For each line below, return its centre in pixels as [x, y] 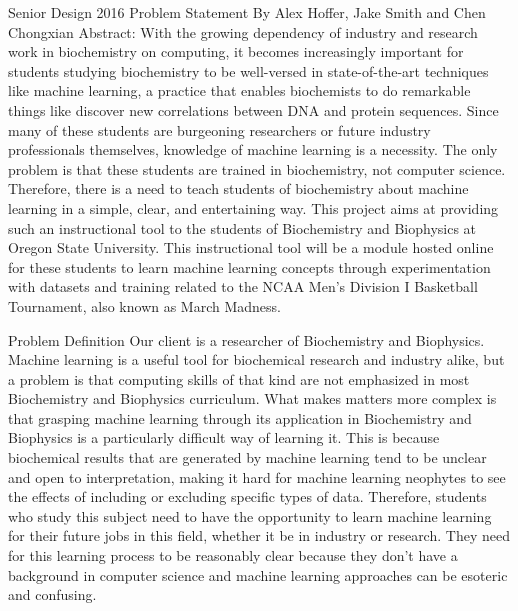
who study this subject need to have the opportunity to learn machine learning [250, 515]
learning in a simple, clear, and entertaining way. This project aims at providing [253, 207]
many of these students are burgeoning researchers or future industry [219, 129]
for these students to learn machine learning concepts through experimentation [249, 266]
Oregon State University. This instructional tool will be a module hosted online [251, 247]
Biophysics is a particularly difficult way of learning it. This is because [224, 437]
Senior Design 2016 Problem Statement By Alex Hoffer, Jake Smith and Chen [247, 12]
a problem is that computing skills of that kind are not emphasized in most [239, 378]
